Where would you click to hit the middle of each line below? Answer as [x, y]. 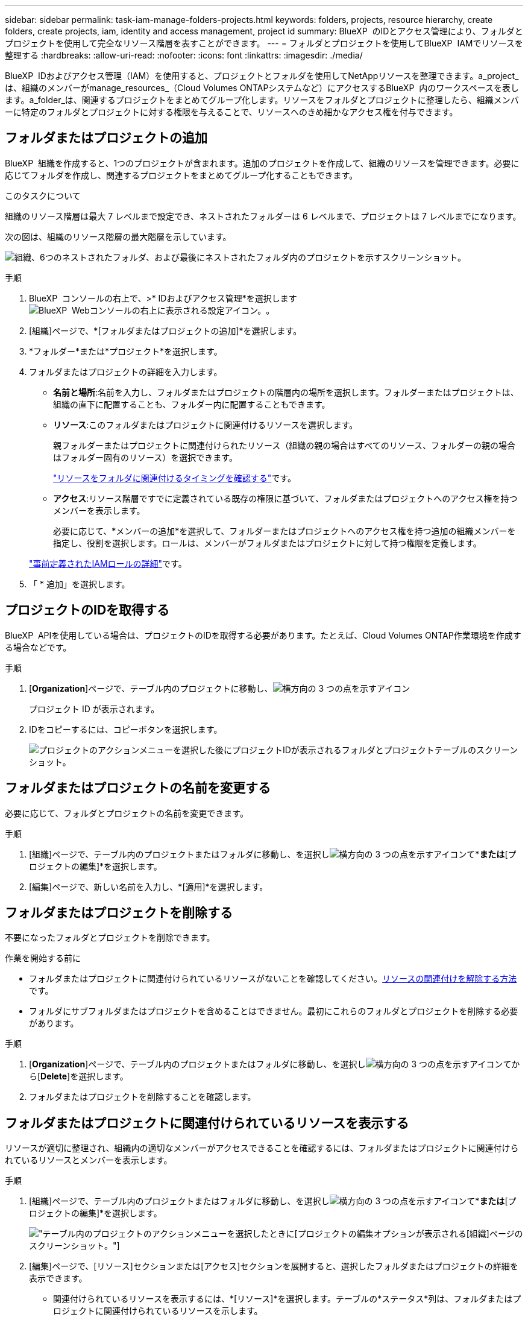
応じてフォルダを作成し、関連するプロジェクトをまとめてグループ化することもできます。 [181, 175]
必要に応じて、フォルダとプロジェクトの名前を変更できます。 [127, 813]
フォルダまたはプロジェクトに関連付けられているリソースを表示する [207, 1123]
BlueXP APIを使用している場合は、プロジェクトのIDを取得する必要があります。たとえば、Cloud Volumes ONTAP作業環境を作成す [263, 635]
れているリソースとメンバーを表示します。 [89, 1160]
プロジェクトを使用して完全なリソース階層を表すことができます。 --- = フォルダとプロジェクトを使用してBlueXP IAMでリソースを [264, 43]
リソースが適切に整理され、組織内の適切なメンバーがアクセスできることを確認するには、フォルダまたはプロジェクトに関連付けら [262, 1148]
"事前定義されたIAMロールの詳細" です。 [108, 563]
